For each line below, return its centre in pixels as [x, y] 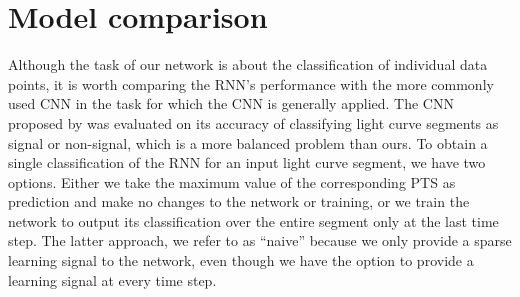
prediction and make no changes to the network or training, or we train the [239, 201]
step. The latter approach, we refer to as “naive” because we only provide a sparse [260, 240]
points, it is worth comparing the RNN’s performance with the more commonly [251, 83]
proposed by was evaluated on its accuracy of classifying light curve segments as [253, 122]
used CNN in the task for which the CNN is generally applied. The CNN [231, 103]
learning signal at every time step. [112, 279]
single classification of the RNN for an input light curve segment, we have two [247, 162]
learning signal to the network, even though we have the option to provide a [241, 260]
